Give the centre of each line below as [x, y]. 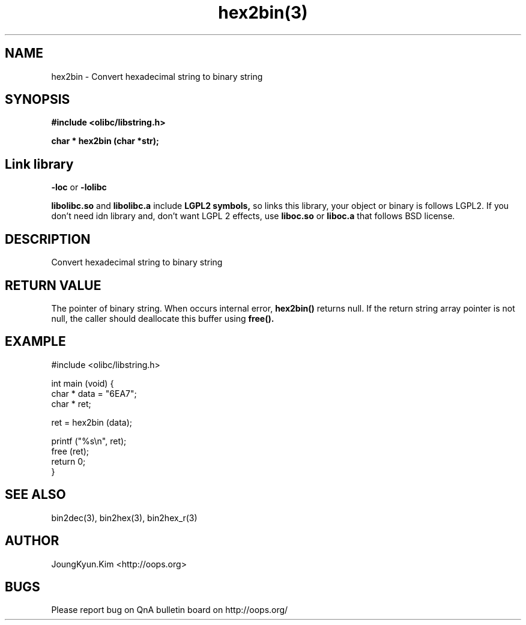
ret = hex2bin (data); [92, 422]
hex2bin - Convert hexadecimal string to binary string [157, 76]
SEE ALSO [35, 495]
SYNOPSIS [38, 100]
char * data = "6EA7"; [94, 393]
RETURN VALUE [53, 285]
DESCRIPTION [48, 239]
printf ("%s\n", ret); [89, 441]
